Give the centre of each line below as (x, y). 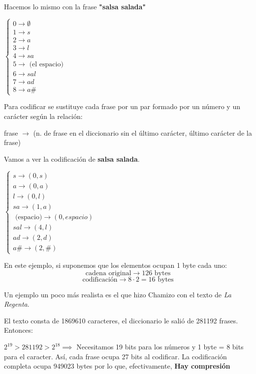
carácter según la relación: (43, 116)
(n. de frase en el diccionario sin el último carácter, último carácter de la (143, 132)
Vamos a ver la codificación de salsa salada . (72, 158)
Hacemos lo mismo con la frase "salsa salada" (75, 6)
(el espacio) (46, 65)
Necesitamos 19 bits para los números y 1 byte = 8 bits (160, 347)
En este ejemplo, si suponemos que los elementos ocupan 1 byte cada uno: (115, 265)
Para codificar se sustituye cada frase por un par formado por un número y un (122, 106)
